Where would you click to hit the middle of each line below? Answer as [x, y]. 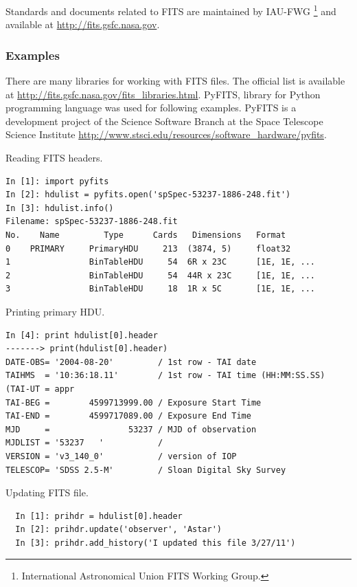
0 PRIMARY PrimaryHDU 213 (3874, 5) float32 [148, 248]
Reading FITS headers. [54, 158]
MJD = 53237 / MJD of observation [131, 429]
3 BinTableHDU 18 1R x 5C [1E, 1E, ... [161, 289]
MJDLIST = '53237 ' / [84, 443]
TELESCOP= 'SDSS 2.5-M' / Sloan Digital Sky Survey [146, 470]
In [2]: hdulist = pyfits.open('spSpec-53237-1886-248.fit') [148, 195]
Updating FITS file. [47, 492]
